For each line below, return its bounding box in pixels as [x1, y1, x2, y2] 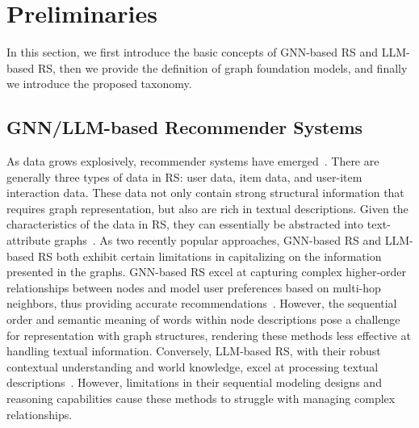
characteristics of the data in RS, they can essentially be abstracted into [6, 216, 364, 233]
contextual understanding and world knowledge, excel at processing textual [6, 358, 379, 375]
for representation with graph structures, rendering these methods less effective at [6, 326, 411, 343]
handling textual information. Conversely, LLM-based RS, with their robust [6, 342, 381, 359]
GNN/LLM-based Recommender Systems [6, 115, 363, 140]
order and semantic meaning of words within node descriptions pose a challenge [6, 311, 400, 328]
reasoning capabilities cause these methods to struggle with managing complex [6, 390, 396, 407]
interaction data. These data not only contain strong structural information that [6, 184, 404, 201]
